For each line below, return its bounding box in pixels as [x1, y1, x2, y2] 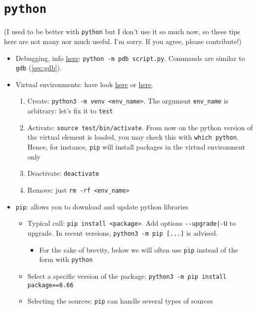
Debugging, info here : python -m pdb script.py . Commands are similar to [15, 52, 245, 63]
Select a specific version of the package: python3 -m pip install [27, 270, 227, 281]
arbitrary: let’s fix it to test [27, 105, 113, 116]
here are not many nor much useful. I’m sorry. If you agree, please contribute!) [4, 36, 242, 46]
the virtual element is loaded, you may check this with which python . [27, 132, 239, 142]
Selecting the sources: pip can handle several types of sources [27, 296, 213, 306]
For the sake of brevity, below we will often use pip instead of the [39, 244, 238, 255]
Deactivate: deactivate [27, 168, 99, 178]
